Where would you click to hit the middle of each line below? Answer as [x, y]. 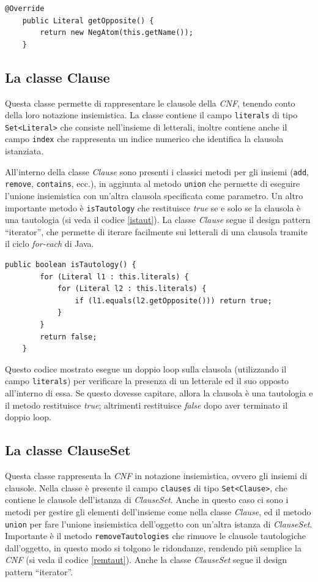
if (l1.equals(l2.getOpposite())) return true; [173, 300]
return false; [68, 337]
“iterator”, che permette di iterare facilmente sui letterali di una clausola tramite [157, 231]
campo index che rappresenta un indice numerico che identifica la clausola [144, 139]
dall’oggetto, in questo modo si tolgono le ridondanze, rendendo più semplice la [153, 547]
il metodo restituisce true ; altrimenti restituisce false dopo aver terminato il [146, 405]
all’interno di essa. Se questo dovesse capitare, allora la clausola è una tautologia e [159, 393]
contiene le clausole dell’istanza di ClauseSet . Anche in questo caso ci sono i [147, 500]
